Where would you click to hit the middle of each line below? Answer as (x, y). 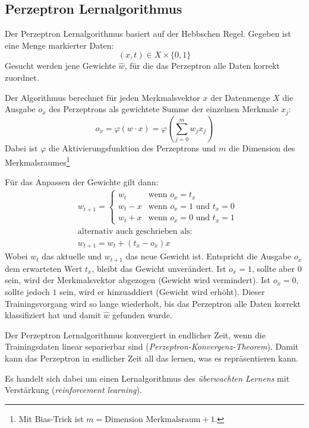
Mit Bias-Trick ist (51, 418)
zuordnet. (22, 77)
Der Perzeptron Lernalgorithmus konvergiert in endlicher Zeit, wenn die (135, 335)
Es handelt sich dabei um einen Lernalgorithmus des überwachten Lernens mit (147, 378)
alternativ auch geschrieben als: (135, 231)
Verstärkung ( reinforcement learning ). (73, 390)
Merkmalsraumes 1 (37, 161)
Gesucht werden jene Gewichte (60, 66)
